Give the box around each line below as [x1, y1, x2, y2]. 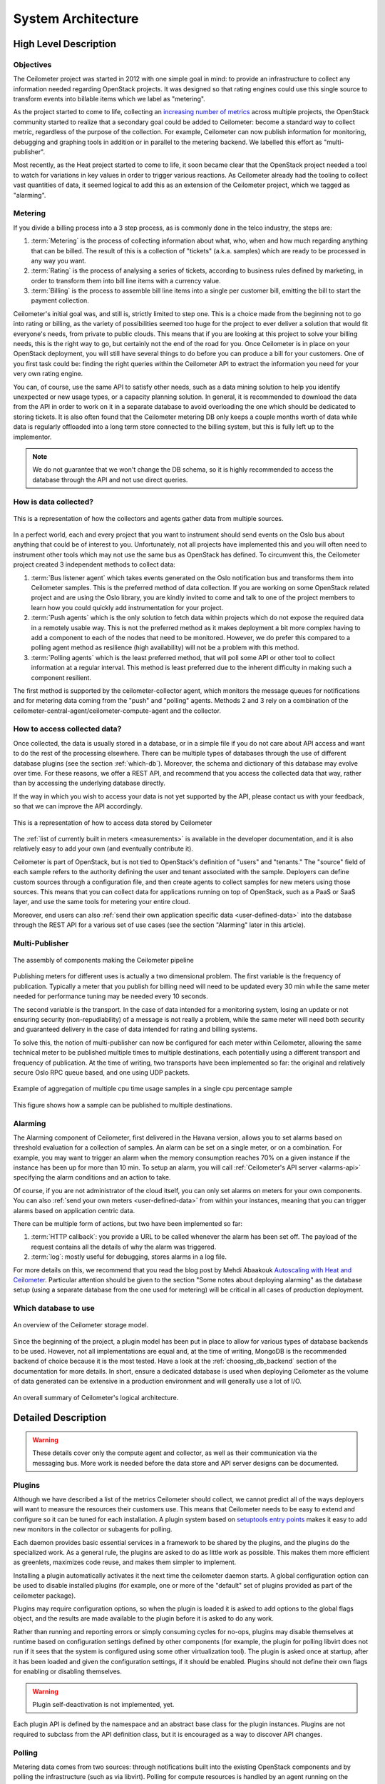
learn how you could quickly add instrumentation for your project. [31, 603, 224, 612]
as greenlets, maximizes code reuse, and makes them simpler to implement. [13, 1558, 237, 1566]
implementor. [13, 432, 52, 441]
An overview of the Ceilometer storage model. [13, 1321, 149, 1329]
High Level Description [13, 38, 117, 50]
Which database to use [13, 1303, 96, 1313]
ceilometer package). [13, 1591, 76, 1600]
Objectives [13, 59, 52, 69]
